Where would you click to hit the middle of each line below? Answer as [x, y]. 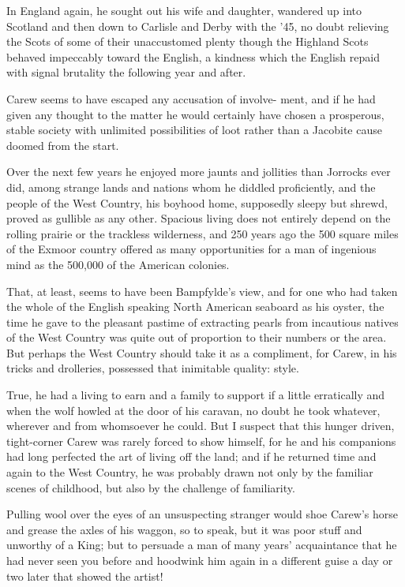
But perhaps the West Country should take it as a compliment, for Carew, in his [202, 352]
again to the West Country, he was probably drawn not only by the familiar [190, 472]
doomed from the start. [63, 145]
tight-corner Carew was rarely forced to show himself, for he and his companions [201, 441]
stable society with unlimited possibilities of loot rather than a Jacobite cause [194, 130]
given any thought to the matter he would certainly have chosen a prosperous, [195, 114]
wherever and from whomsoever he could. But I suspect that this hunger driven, [201, 426]
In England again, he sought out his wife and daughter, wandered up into [184, 10]
